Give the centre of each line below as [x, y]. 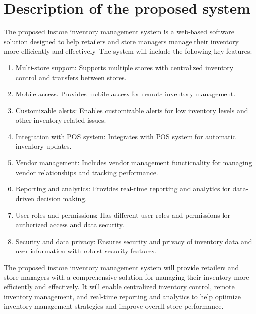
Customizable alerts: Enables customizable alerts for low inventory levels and [132, 110]
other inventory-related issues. [61, 120]
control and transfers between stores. [71, 77]
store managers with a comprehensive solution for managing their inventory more [127, 277]
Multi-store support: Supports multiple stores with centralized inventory [125, 67]
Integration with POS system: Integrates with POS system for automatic [126, 136]
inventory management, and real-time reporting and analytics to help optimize [122, 296]
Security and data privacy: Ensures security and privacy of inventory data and [134, 241]
